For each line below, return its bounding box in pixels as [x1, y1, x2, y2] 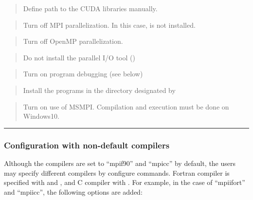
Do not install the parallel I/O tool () [23, 52, 135, 62]
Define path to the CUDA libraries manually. [23, 3, 158, 13]
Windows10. [23, 111, 59, 121]
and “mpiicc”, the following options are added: [4, 186, 143, 197]
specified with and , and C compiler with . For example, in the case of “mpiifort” [4, 177, 245, 187]
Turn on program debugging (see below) [23, 69, 143, 79]
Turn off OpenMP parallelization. [23, 36, 123, 46]
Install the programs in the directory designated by [23, 85, 176, 95]
